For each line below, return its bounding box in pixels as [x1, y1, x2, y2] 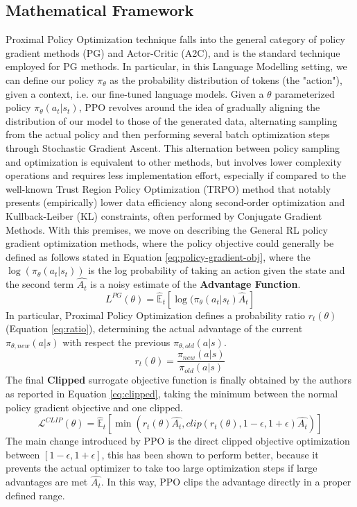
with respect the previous [62, 334, 171, 349]
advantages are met [6, 474, 88, 489]
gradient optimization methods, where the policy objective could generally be [6, 236, 334, 250]
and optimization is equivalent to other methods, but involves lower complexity [6, 154, 342, 169]
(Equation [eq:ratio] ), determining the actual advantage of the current [6, 321, 303, 336]
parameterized [275, 86, 335, 101]
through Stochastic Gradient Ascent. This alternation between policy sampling [6, 140, 340, 155]
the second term [6, 277, 74, 291]
